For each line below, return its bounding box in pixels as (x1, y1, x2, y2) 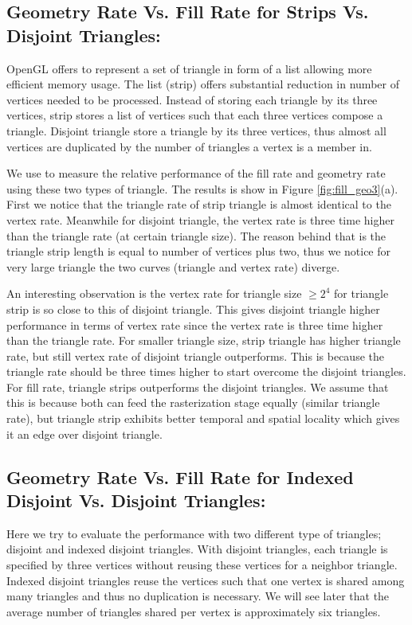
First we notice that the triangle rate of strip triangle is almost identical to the (6, 196, 391, 213)
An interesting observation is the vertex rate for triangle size (6, 285, 302, 302)
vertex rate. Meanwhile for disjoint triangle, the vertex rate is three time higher (6, 211, 394, 228)
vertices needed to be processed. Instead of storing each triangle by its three (6, 91, 378, 107)
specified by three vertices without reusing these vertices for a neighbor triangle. (6, 557, 398, 573)
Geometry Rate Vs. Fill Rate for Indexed (6, 464, 354, 489)
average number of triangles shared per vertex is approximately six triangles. (6, 603, 381, 619)
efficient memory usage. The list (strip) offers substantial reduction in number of (6, 76, 399, 92)
